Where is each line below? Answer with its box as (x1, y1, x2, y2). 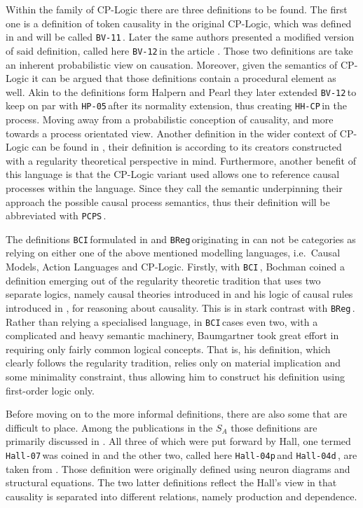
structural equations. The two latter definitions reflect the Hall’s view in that (6, 475, 337, 490)
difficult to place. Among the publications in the (6, 420, 213, 434)
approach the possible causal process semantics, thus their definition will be (6, 194, 330, 209)
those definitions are (231, 420, 317, 434)
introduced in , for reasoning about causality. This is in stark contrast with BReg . (6, 300, 355, 315)
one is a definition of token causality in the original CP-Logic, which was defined (6, 15, 352, 30)
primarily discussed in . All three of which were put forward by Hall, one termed (6, 434, 351, 448)
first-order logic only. (6, 383, 95, 397)
